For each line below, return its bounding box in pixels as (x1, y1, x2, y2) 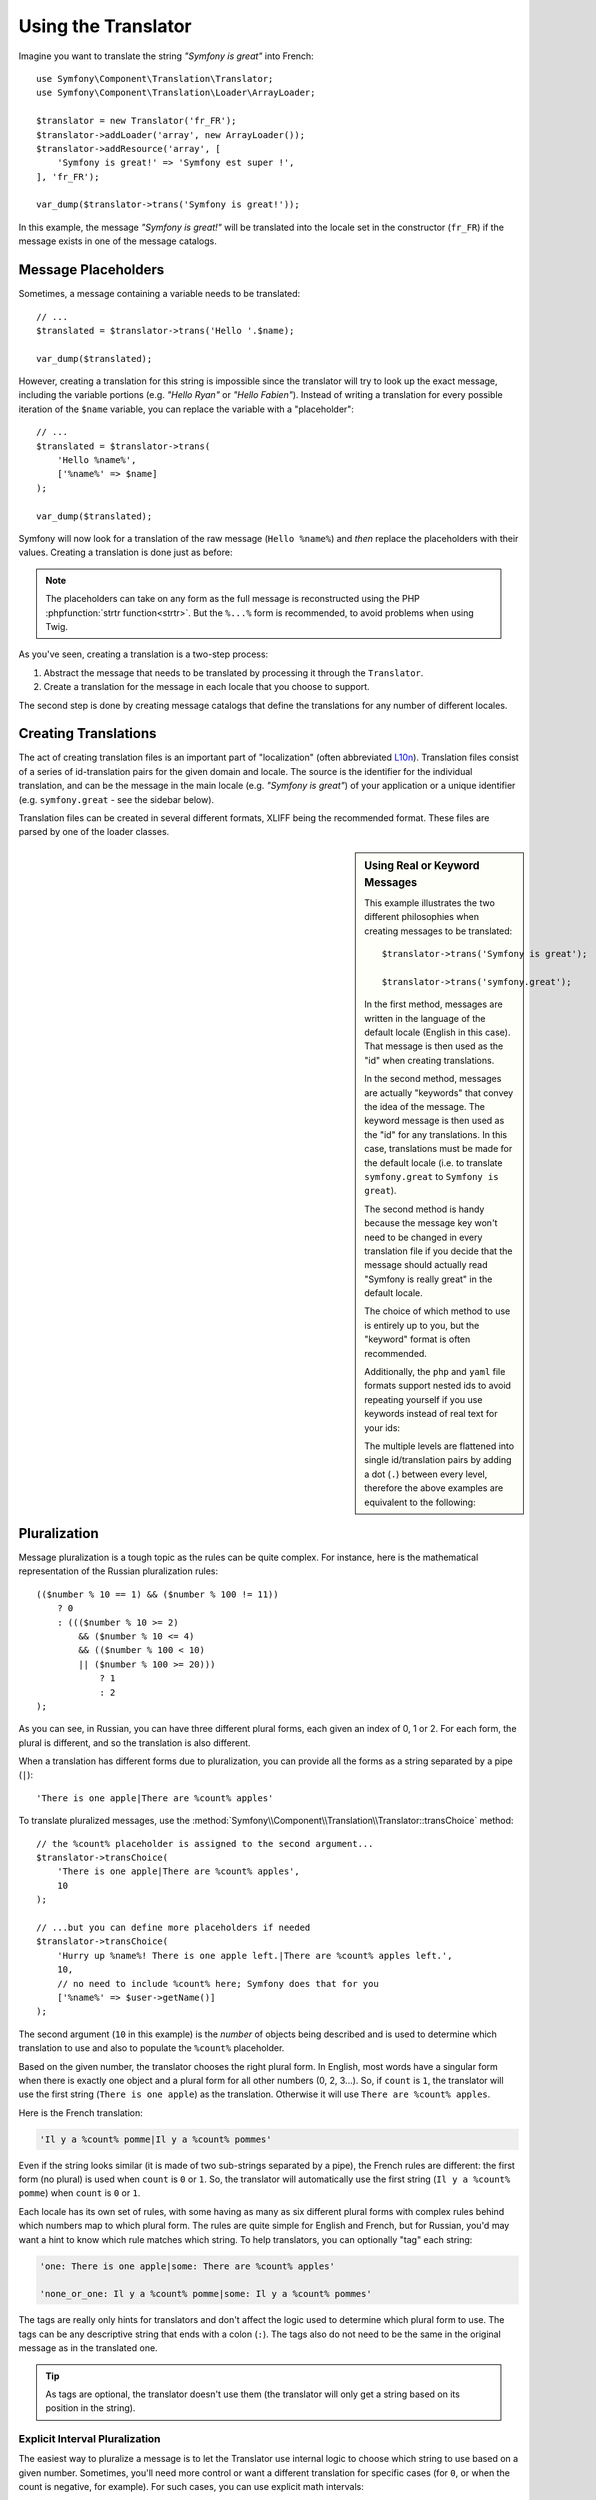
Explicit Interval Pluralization (18, 2432, 161, 2446)
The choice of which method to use (364, 1305, 511, 1317)
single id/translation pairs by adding (364, 1454, 512, 1466)
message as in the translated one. (18, 2342, 159, 2354)
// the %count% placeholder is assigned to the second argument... (36, 1838, 374, 1849)
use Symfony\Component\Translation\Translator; (36, 73, 274, 84)
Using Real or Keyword (364, 858, 480, 872)
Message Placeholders (18, 261, 165, 279)
